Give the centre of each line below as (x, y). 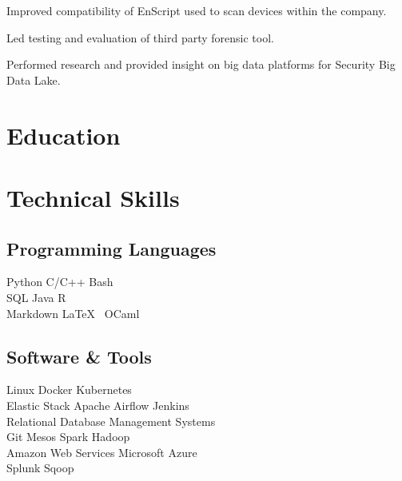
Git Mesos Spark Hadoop (68, 437)
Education (64, 135)
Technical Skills (93, 197)
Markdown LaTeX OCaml (73, 313)
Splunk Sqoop (40, 468)
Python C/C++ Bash (60, 282)
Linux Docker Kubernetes (69, 390)
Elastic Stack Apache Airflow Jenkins (98, 405)
